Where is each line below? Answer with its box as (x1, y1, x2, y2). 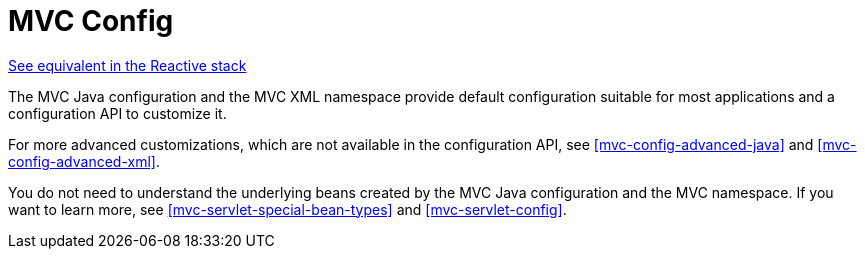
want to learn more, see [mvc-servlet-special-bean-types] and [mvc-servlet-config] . (8, 200, 567, 218)
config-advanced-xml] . (8, 152, 161, 170)
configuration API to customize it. (8, 104, 227, 122)
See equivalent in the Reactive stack (8, 56, 247, 74)
